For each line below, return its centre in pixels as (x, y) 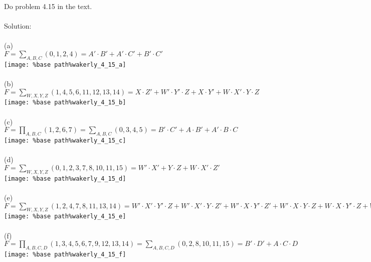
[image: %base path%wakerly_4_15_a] (65, 64)
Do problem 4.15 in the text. (48, 6)
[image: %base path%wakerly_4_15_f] (65, 254)
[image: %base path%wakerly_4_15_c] (65, 141)
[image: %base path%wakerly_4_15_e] (65, 217)
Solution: (18, 26)
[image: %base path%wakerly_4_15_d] (65, 178)
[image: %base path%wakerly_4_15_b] (65, 103)
